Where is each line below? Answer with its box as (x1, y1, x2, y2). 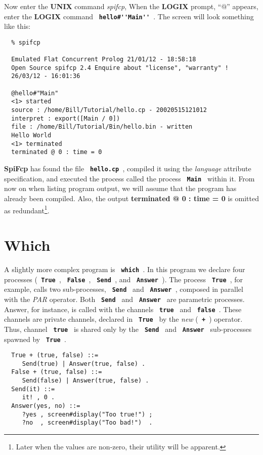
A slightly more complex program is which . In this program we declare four (4, 263, 245, 274)
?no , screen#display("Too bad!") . (22, 419, 153, 427)
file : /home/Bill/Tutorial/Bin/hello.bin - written (11, 123, 193, 131)
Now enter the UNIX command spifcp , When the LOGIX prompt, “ (4, 1, 222, 11)
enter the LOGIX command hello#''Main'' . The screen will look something (4, 11, 254, 21)
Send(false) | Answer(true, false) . (22, 377, 149, 385)
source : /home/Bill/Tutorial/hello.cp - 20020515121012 (11, 106, 207, 114)
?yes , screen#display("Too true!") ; (22, 410, 153, 418)
